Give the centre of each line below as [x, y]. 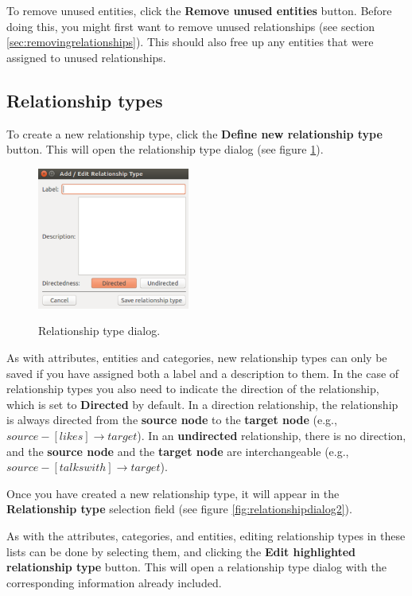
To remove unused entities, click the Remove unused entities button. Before [199, 10]
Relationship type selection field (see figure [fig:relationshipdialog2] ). [179, 509]
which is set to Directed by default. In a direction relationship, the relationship [202, 404]
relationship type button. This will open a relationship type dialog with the [196, 567]
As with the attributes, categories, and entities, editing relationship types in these [206, 535]
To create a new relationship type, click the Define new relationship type [194, 133]
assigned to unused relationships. [86, 57]
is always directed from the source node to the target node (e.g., [172, 420]
